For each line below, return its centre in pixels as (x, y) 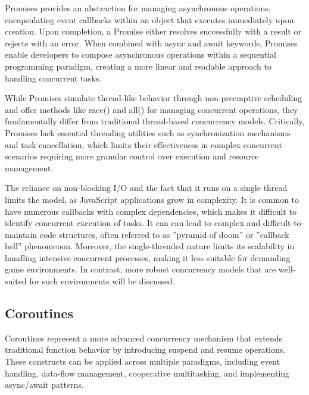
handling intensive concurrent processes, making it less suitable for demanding (148, 257)
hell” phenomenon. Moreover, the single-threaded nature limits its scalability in (150, 246)
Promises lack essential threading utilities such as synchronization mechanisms (148, 132)
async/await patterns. (44, 385)
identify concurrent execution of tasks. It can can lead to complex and (133, 223)
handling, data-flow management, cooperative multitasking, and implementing (147, 373)
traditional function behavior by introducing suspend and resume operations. (145, 349)
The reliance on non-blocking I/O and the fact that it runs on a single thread (146, 188)
